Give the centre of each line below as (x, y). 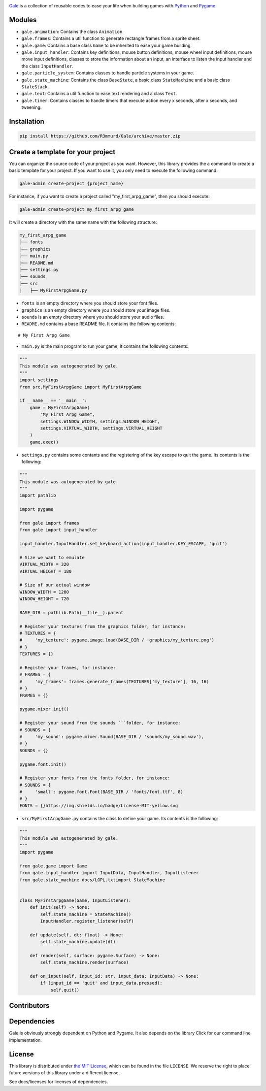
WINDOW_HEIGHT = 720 (44, 599)
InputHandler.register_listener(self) (87, 921)
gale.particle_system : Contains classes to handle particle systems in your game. (108, 73)
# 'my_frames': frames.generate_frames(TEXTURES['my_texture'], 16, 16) (114, 681)
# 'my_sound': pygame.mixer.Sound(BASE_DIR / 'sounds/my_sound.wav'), (112, 737)
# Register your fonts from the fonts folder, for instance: (95, 778)
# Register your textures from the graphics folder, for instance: (103, 626)
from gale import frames (50, 523)
